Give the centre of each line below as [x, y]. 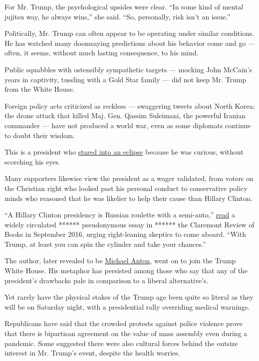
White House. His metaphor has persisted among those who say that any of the [126, 271]
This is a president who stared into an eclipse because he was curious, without [124, 152]
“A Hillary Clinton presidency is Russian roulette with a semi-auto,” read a [120, 215]
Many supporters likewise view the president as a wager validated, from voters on [129, 178]
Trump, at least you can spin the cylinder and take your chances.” [105, 244]
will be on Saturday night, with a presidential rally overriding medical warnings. [127, 306]
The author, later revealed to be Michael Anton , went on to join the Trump [120, 261]
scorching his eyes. [32, 161]
